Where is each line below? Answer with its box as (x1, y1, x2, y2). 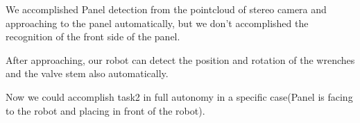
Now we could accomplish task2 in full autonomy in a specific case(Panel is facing (6, 89, 353, 104)
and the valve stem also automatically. (6, 66, 169, 81)
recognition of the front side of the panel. (6, 29, 180, 44)
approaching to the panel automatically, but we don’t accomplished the (6, 15, 309, 30)
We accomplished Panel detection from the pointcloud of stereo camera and (6, 2, 327, 16)
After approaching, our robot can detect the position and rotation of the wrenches (6, 52, 355, 67)
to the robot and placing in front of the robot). (6, 103, 205, 117)
